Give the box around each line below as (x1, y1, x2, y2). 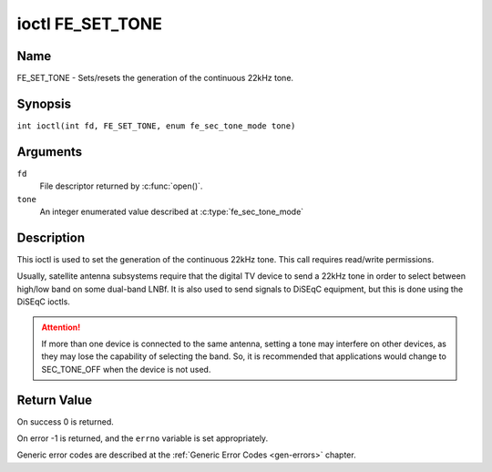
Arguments (16, 144, 83, 159)
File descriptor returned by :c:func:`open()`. (39, 180, 203, 191)
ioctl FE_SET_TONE (16, 14, 163, 34)
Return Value (16, 392, 93, 407)
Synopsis (16, 96, 72, 111)
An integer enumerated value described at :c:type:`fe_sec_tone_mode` (39, 206, 304, 218)
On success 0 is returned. (16, 416, 114, 427)
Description (16, 230, 86, 245)
